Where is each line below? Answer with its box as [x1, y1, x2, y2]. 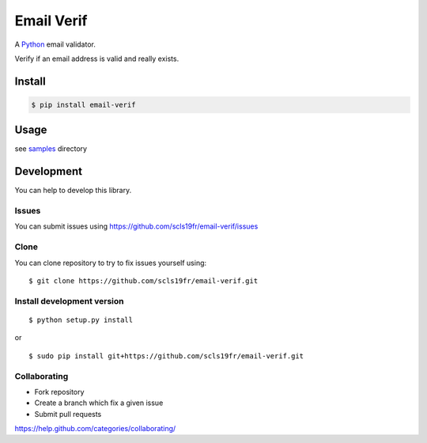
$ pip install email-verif [31, 100, 136, 109]
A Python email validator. [14, 40, 96, 49]
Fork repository [34, 387, 85, 396]
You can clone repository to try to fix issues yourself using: [14, 258, 207, 267]
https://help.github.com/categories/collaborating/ [14, 424, 176, 434]
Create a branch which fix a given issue [34, 398, 164, 407]
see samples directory [14, 144, 87, 153]
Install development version [14, 295, 124, 306]
